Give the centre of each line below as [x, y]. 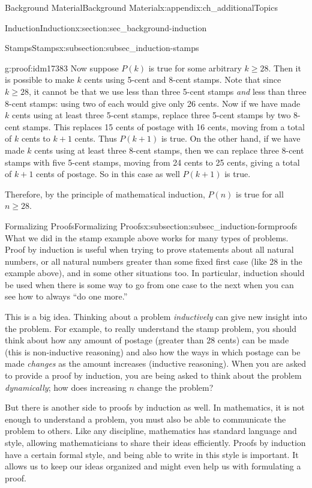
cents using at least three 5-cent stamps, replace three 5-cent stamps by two [151, 115]
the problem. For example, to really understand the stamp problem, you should [151, 328]
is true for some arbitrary [195, 68]
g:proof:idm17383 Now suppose [62, 68]
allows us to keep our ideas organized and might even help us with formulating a [153, 466]
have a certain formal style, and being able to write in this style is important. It [152, 454]
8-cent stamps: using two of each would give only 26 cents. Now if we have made [153, 103]
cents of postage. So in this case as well [108, 174]
